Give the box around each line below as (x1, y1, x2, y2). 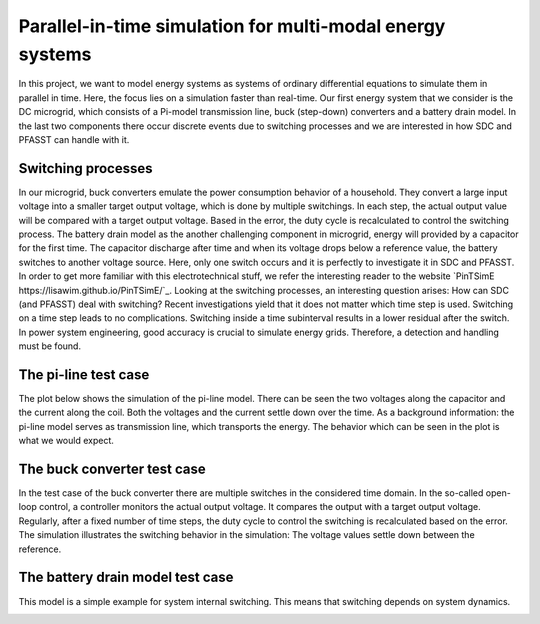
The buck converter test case (18, 461, 206, 477)
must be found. (18, 340, 82, 352)
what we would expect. (18, 435, 115, 447)
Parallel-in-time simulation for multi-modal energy (18, 15, 446, 37)
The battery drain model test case (18, 569, 234, 586)
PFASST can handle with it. (18, 133, 130, 145)
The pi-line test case (18, 366, 150, 383)
